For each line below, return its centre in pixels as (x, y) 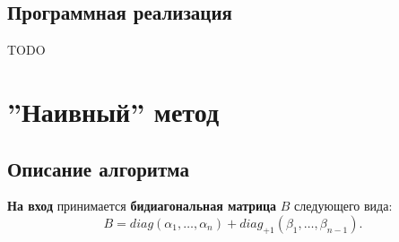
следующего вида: (343, 206)
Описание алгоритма (98, 168)
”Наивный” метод (113, 111)
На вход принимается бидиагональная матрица (142, 206)
